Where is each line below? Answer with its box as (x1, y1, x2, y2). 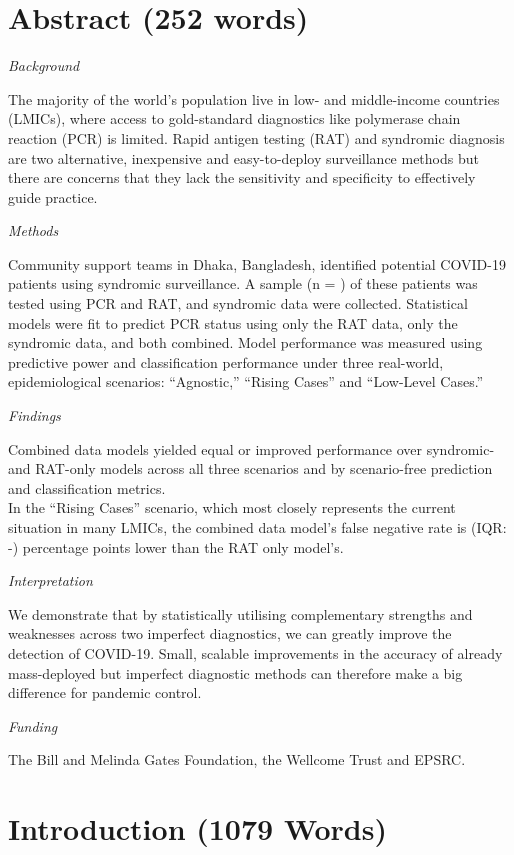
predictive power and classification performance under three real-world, (8, 351, 444, 372)
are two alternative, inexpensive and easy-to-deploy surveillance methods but (8, 147, 479, 168)
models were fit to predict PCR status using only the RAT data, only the (8, 312, 458, 333)
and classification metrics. (8, 477, 166, 498)
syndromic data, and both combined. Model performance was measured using (8, 332, 483, 353)
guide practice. (8, 186, 98, 207)
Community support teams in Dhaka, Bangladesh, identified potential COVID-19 (8, 253, 506, 274)
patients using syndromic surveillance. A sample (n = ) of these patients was (8, 273, 478, 294)
